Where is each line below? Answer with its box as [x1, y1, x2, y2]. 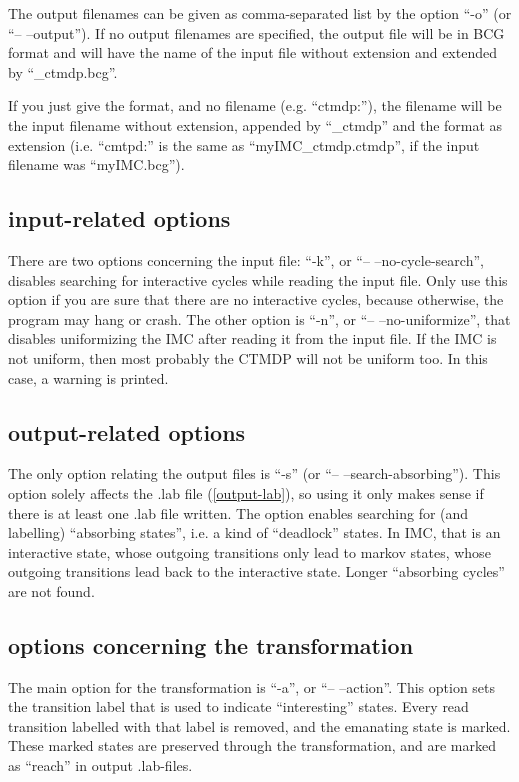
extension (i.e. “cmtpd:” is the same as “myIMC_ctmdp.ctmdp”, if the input [8, 134, 480, 155]
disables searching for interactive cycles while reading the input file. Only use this [8, 269, 508, 290]
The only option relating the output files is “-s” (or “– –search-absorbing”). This [8, 463, 501, 484]
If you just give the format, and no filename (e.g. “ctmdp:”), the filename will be [8, 95, 502, 116]
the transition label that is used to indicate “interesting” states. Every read [8, 696, 469, 717]
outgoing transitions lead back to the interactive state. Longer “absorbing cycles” [8, 561, 505, 582]
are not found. [8, 580, 95, 601]
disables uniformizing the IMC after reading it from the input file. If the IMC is [8, 328, 497, 349]
